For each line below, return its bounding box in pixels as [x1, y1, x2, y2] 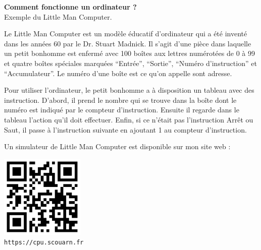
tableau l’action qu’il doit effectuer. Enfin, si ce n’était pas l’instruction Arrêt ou [4, 114, 253, 124]
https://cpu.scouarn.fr [4, 239, 84, 246]
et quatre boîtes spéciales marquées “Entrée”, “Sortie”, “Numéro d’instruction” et [4, 57, 257, 68]
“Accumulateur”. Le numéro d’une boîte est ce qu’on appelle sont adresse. [4, 68, 232, 78]
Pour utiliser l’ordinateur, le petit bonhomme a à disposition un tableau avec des [4, 85, 254, 95]
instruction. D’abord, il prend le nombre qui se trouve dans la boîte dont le [4, 94, 237, 105]
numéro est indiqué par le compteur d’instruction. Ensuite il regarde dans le [4, 104, 239, 115]
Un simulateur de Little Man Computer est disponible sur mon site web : [4, 141, 231, 152]
